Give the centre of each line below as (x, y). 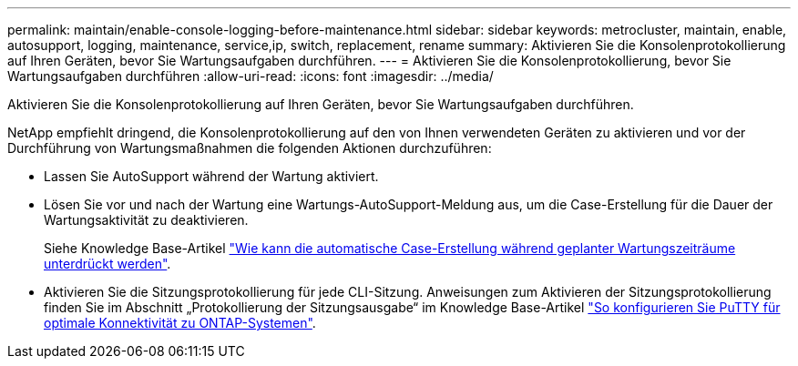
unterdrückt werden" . (107, 264)
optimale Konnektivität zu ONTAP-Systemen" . (180, 323)
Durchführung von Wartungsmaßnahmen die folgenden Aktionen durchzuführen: (250, 148)
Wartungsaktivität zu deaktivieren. (146, 220)
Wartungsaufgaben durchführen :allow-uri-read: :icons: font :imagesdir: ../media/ (251, 76)
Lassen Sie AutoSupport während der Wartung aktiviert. (211, 176)
